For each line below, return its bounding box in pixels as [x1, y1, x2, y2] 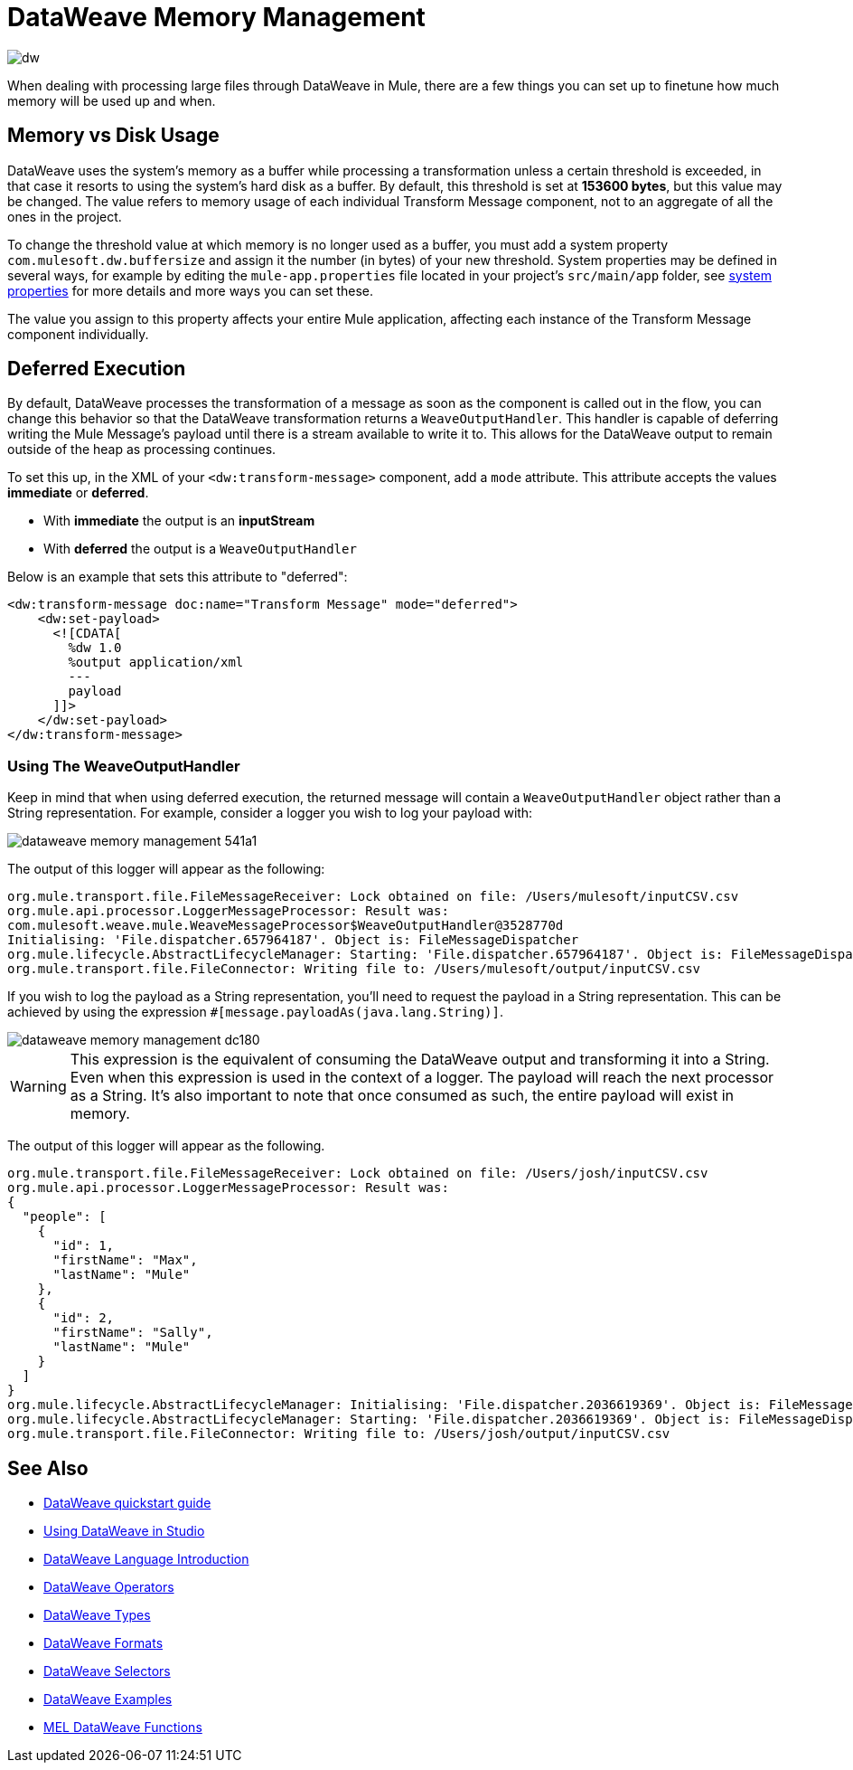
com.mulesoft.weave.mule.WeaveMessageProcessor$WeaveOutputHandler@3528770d [7, 918, 564, 933]
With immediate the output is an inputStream [43, 513, 315, 529]
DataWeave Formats [43, 1635, 164, 1652]
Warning [10, 1077, 67, 1096]
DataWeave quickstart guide [43, 1495, 211, 1511]
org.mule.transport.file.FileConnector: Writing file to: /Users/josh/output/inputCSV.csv [7, 1426, 670, 1442]
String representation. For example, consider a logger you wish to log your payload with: [7, 805, 533, 821]
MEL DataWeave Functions [43, 1719, 202, 1736]
